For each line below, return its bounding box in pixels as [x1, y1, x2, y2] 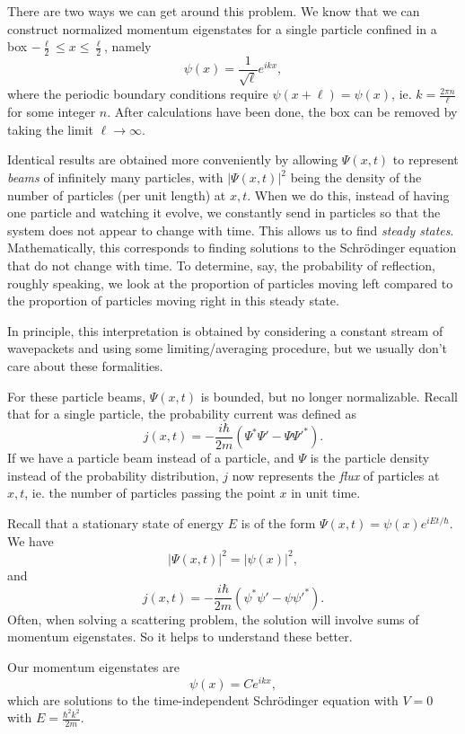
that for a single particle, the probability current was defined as [7, 404, 356, 423]
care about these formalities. [7, 357, 163, 376]
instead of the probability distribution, [7, 465, 219, 484]
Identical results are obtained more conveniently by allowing [7, 150, 338, 169]
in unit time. [291, 483, 361, 502]
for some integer [7, 102, 96, 121]
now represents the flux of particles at [232, 465, 440, 484]
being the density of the [290, 168, 422, 187]
